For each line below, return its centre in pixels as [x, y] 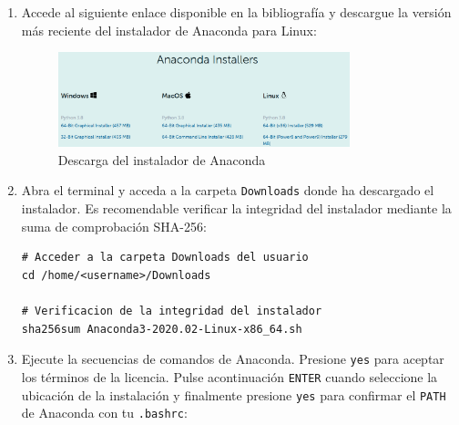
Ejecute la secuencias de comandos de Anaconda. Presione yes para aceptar [233, 359]
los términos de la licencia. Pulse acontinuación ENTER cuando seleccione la [229, 376]
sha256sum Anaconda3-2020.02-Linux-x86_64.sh [162, 329]
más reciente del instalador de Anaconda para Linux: [169, 30]
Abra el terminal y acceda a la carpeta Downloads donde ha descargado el [228, 190]
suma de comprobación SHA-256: [114, 226]
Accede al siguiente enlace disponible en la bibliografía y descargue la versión [236, 12]
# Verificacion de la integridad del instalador [172, 311]
